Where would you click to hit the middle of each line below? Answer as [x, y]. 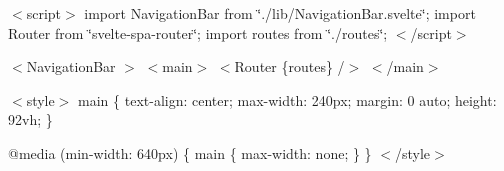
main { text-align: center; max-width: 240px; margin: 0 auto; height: [287, 99]
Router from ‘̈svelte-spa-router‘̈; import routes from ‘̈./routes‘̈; [198, 32]
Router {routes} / [289, 66]
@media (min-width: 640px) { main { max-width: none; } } [190, 152]
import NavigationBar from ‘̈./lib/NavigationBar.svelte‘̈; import [280, 13]
